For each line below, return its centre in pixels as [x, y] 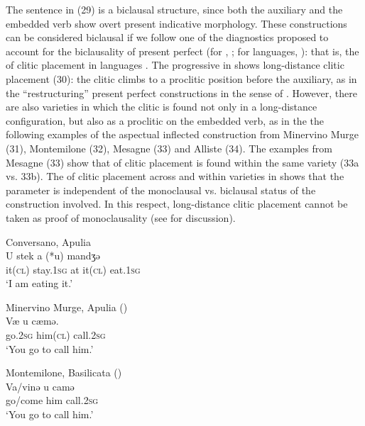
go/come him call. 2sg [52, 400]
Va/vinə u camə [40, 386]
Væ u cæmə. [32, 321]
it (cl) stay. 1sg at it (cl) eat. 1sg [73, 269]
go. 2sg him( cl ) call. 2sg [56, 335]
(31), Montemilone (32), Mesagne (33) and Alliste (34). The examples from [169, 148]
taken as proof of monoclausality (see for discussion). [121, 217]
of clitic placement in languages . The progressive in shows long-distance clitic [175, 65]
